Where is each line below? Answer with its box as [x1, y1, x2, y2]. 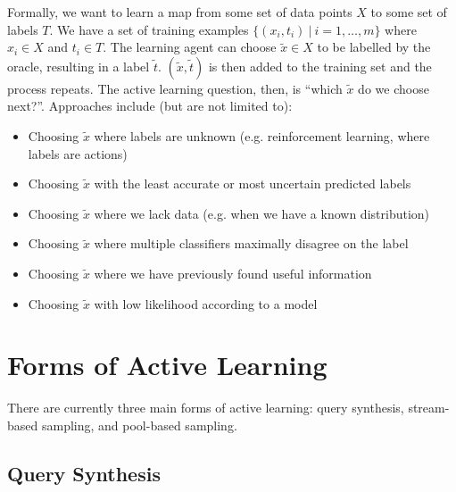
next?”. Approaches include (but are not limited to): [7, 96, 293, 115]
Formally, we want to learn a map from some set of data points [7, 3, 352, 21]
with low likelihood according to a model [94, 294, 318, 313]
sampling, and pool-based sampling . [41, 415, 237, 434]
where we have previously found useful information [94, 263, 372, 282]
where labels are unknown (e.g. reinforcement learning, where [94, 126, 430, 145]
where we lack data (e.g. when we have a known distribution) [94, 204, 430, 222]
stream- [408, 398, 450, 417]
